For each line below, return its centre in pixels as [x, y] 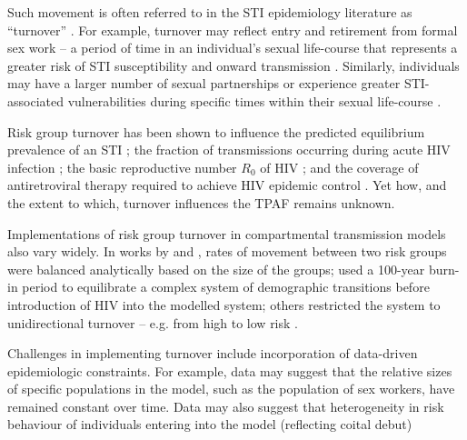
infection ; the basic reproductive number [122, 167]
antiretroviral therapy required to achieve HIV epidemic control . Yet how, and [227, 185]
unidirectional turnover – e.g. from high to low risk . [153, 322]
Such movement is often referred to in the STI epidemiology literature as [210, 12]
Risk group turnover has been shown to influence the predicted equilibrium [216, 131]
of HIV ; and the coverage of [339, 167]
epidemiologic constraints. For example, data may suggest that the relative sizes [230, 370]
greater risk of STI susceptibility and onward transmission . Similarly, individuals [233, 65]
